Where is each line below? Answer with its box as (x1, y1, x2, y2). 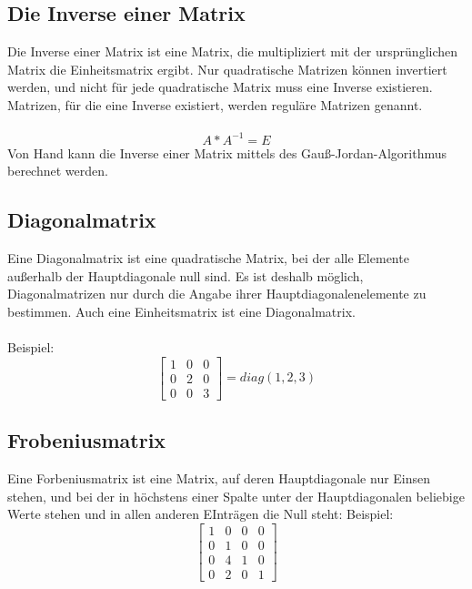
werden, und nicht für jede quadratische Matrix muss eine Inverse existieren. (7, 77, 433, 96)
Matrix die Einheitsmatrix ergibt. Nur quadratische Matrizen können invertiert (7, 59, 447, 78)
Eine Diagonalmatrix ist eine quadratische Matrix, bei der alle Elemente (7, 249, 409, 268)
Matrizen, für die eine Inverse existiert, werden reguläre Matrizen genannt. (7, 95, 423, 114)
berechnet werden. (7, 161, 108, 180)
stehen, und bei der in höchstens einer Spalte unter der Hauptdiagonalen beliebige (7, 486, 465, 505)
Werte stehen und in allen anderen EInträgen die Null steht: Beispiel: (7, 504, 394, 523)
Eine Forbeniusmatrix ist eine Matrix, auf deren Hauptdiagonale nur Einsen (7, 468, 431, 487)
